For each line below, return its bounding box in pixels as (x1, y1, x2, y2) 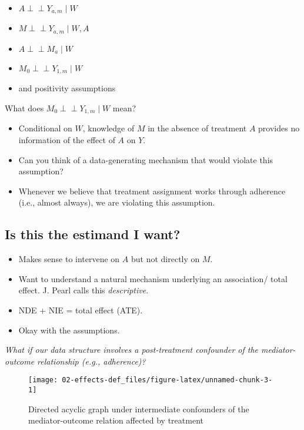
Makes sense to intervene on (18, 253, 120, 265)
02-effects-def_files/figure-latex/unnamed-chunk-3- (62, 376, 273, 385)
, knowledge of (82, 122, 135, 134)
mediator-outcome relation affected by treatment (28, 414, 203, 426)
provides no (258, 122, 300, 134)
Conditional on (18, 122, 72, 134)
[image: (28, 376, 58, 385)
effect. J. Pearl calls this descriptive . (18, 284, 149, 296)
